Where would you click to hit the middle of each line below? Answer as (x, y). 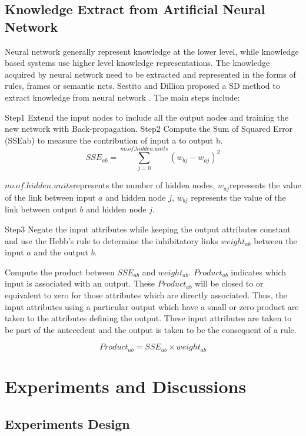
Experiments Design (67, 423)
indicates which (259, 272)
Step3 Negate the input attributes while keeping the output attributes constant (148, 229)
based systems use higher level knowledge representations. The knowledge (137, 63)
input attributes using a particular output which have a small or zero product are (152, 306)
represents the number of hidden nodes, (144, 185)
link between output (41, 209)
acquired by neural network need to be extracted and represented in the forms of (150, 74)
